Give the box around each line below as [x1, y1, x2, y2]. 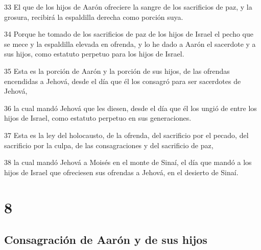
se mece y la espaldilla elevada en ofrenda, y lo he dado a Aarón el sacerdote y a [4, 38, 256, 49]
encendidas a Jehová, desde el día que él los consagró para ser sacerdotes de [4, 75, 241, 86]
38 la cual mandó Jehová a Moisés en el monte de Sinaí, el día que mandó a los [4, 157, 252, 168]
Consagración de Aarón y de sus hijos [4, 232, 207, 247]
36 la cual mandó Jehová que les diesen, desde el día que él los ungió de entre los [4, 102, 257, 113]
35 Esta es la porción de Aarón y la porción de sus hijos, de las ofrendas [4, 65, 230, 76]
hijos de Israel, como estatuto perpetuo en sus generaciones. [4, 113, 192, 123]
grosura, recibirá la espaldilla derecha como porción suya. [4, 11, 183, 22]
